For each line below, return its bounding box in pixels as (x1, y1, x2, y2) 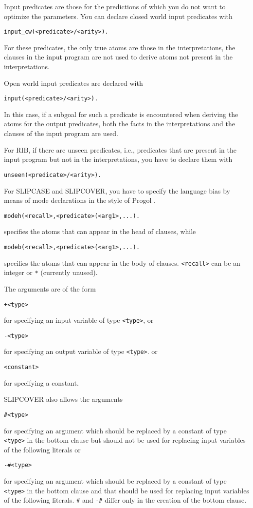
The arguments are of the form (4, 283, 96, 293)
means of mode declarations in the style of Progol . (4, 195, 156, 205)
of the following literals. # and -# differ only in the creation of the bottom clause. (4, 495, 247, 505)
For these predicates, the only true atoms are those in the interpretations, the (4, 42, 235, 52)
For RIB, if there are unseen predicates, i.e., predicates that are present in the (4, 144, 236, 155)
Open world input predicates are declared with (4, 78, 143, 88)
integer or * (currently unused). (4, 267, 98, 277)
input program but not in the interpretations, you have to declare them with (4, 154, 233, 164)
